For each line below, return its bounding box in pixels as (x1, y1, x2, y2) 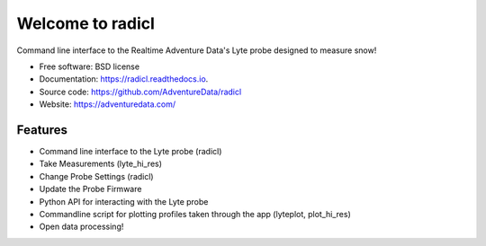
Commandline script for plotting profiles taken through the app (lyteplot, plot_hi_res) (39, 208, 351, 219)
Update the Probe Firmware (39, 184, 142, 195)
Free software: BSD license (39, 61, 139, 72)
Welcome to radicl (16, 13, 155, 33)
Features (16, 122, 67, 137)
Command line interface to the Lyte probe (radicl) (39, 146, 222, 157)
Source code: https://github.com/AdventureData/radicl (39, 86, 242, 97)
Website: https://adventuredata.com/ (39, 99, 175, 110)
